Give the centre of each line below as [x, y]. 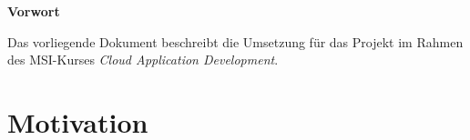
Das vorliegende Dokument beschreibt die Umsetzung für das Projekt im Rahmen [235, 41]
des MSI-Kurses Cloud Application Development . [143, 60]
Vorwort [34, 11]
